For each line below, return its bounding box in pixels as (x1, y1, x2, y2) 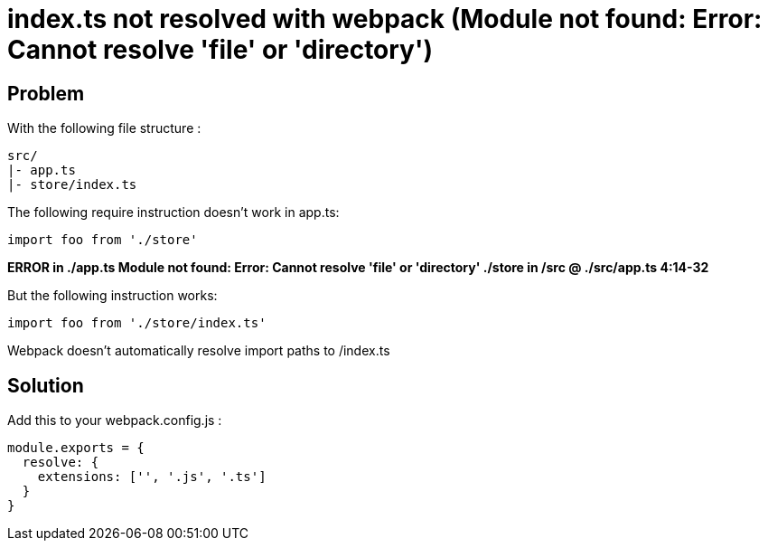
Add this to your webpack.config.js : (7, 412, 222, 429)
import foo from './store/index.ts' (7, 316, 267, 331)
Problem (7, 81, 85, 105)
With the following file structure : (7, 120, 201, 137)
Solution (7, 373, 84, 397)
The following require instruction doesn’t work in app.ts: (7, 204, 340, 221)
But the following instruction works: (7, 288, 218, 304)
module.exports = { (7, 440, 145, 456)
